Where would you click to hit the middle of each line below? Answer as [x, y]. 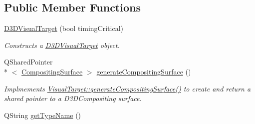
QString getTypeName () [43, 115]
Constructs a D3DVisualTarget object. [62, 45]
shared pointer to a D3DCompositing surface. [73, 98]
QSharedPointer [28, 62]
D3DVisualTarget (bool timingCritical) [64, 28]
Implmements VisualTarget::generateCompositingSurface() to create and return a [127, 88]
